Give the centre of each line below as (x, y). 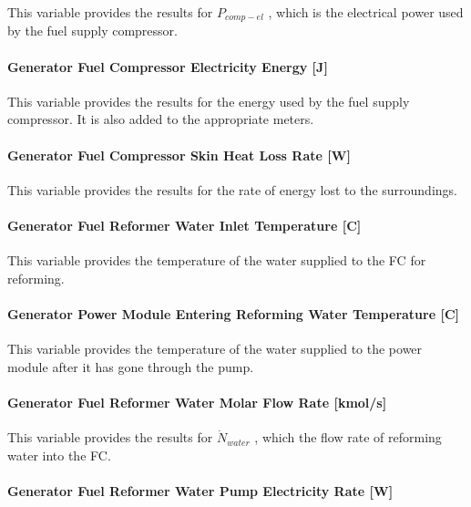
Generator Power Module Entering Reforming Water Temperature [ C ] (234, 314)
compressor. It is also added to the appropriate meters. (161, 119)
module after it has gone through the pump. (131, 366)
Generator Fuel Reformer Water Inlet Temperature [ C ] (184, 226)
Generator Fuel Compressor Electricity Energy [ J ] (168, 66)
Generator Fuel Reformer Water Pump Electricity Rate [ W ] (200, 490)
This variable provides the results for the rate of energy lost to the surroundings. (232, 189)
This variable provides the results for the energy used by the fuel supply (209, 101)
